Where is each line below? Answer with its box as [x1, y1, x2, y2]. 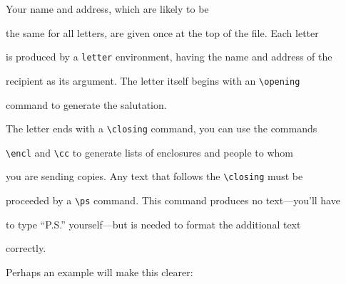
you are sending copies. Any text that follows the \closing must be [6, 169, 303, 184]
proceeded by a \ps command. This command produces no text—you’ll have [6, 193, 340, 208]
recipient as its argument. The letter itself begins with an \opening [6, 73, 300, 88]
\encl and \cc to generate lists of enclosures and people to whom [6, 144, 293, 159]
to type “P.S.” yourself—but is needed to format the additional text [6, 216, 301, 231]
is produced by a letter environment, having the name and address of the [6, 49, 332, 64]
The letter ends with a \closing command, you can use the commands [6, 121, 317, 136]
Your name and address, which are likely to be [6, 1, 209, 16]
